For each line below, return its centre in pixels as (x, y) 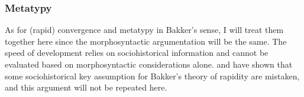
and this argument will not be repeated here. (86, 87)
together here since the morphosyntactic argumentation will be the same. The (146, 41)
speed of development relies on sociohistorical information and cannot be (137, 53)
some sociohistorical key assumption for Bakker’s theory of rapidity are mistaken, (152, 76)
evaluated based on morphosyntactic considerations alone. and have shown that (149, 64)
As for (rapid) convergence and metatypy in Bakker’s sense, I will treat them (144, 30)
